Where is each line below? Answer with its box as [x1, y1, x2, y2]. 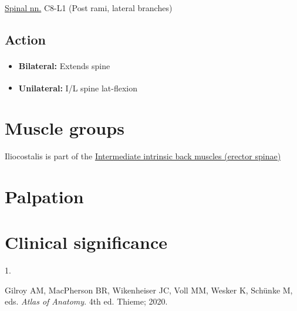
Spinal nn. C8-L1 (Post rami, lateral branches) [5, 1, 173, 13]
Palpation [5, 184, 84, 208]
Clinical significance [5, 230, 167, 254]
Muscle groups [5, 116, 124, 140]
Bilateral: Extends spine [18, 60, 110, 72]
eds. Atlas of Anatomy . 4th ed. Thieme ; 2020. [5, 295, 168, 307]
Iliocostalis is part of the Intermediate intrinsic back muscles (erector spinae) [5, 150, 281, 162]
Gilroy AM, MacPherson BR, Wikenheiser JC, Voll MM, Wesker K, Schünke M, [5, 283, 293, 296]
